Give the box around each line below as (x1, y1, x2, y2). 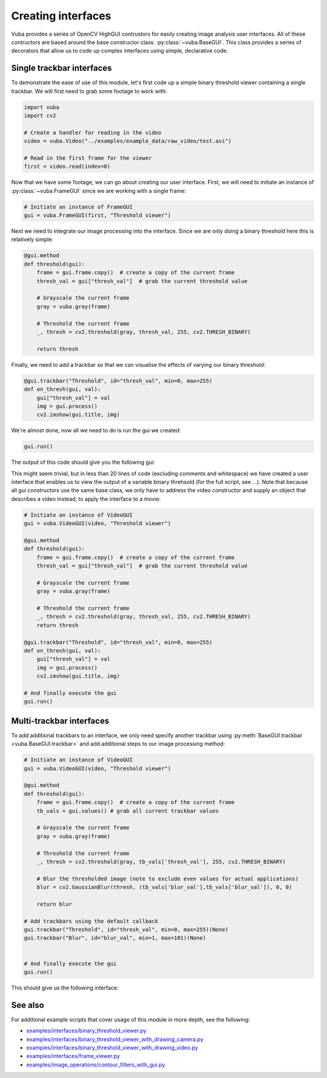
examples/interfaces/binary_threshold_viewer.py (26, 1027, 147, 1034)
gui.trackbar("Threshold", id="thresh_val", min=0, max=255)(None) (24, 926, 229, 933)
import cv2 (24, 112, 56, 119)
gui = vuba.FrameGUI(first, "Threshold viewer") (24, 212, 171, 219)
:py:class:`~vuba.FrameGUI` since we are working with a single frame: (11, 187, 187, 194)
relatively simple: (11, 236, 54, 243)
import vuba (24, 104, 60, 110)
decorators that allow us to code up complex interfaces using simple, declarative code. (11, 47, 228, 55)
